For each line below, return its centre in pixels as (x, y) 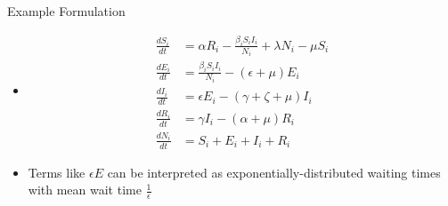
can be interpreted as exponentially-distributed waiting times (274, 172)
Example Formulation (66, 11)
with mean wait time (85, 190)
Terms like (57, 172)
